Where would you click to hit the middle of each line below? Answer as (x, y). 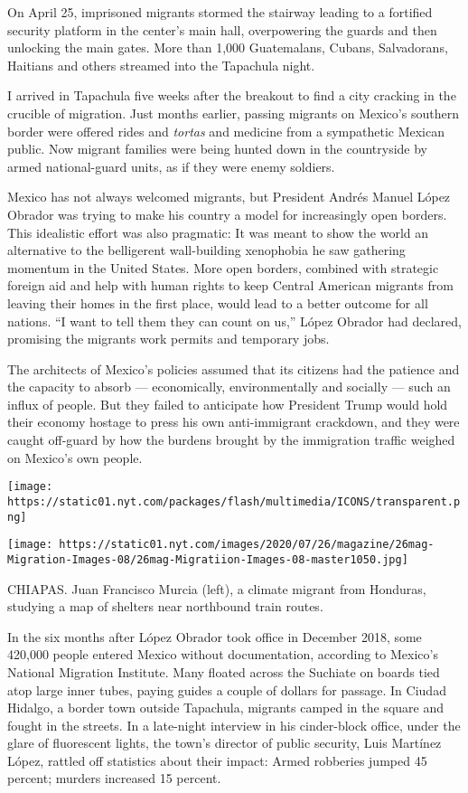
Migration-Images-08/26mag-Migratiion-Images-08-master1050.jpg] (208, 559)
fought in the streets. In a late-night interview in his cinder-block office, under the (234, 725)
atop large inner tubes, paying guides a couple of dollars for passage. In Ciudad (227, 689)
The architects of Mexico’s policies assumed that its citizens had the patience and (234, 368)
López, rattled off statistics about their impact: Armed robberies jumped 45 (217, 760)
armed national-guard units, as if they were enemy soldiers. (171, 166)
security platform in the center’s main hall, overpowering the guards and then (222, 29)
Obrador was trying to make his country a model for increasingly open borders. (227, 214)
